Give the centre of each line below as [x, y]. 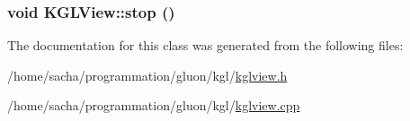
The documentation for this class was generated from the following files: [205, 45]
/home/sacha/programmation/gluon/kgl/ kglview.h [147, 75]
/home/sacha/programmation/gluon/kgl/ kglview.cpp [154, 105]
